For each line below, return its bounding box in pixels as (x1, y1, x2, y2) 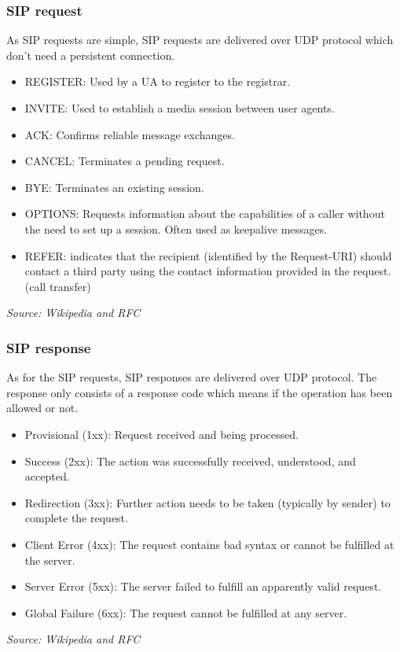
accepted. (24, 468, 70, 484)
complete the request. (24, 510, 128, 526)
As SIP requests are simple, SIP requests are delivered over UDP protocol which (6, 31, 394, 48)
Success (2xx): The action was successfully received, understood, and (24, 452, 356, 469)
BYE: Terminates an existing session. (24, 179, 204, 195)
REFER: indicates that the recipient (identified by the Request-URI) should (24, 247, 392, 263)
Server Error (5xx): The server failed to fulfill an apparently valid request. (24, 578, 382, 595)
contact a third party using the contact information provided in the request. (24, 263, 391, 279)
